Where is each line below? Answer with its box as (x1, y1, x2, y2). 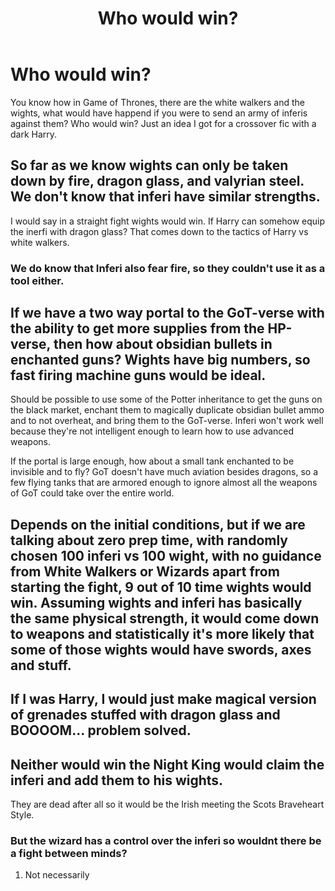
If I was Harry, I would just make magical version (10, 691, 317, 708)
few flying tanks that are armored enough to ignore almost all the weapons (10, 477, 318, 489)
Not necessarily (24, 869, 90, 881)
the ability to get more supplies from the (10, 320, 265, 337)
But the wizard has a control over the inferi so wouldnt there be (10, 834, 322, 847)
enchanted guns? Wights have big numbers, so (10, 352, 311, 369)
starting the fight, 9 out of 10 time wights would (10, 578, 312, 596)
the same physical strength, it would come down (10, 610, 320, 627)
